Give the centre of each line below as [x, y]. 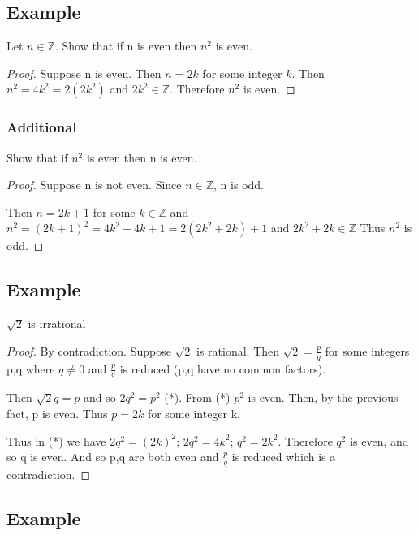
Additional [42, 127]
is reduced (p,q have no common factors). [223, 368]
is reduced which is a [284, 457]
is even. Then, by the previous [323, 397]
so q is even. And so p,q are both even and [113, 457]
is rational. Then [238, 350]
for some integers [367, 350]
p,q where [31, 368]
